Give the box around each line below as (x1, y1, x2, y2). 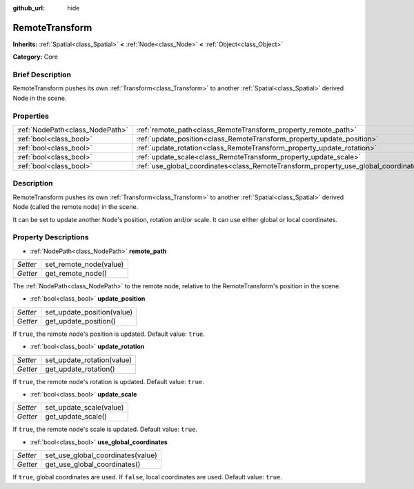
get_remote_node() (45, 269, 107, 279)
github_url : (12, 4, 45, 12)
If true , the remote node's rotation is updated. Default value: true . (12, 377, 205, 386)
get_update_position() (45, 316, 117, 326)
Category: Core (12, 52, 59, 61)
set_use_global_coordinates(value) (45, 450, 158, 460)
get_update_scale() (45, 412, 107, 421)
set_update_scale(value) (45, 403, 124, 412)
